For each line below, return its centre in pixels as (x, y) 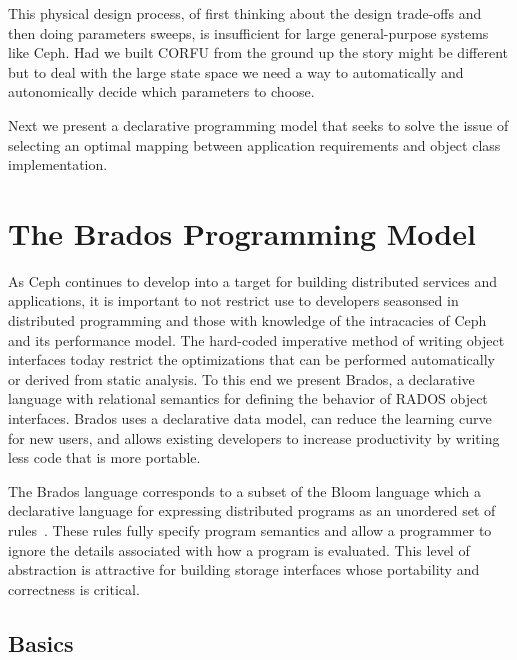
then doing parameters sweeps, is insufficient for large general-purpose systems (248, 32)
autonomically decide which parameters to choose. (161, 91)
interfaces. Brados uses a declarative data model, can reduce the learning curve (250, 418)
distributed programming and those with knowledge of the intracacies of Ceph (247, 320)
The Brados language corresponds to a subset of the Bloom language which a (244, 490)
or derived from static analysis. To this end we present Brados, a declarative (241, 378)
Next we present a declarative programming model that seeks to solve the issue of (258, 124)
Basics (41, 642)
